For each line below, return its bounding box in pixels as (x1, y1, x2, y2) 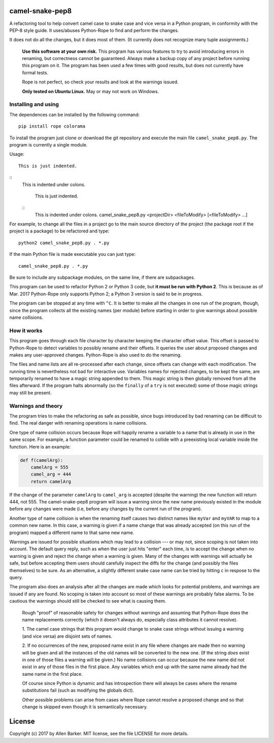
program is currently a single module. (9, 141, 88, 147)
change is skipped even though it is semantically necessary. (22, 704, 148, 710)
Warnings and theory (9, 402, 63, 409)
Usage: (9, 151, 25, 157)
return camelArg (30, 479, 71, 484)
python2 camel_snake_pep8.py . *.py (18, 240, 110, 246)
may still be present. (9, 390, 52, 396)
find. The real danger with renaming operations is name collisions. (9, 420, 148, 426)
